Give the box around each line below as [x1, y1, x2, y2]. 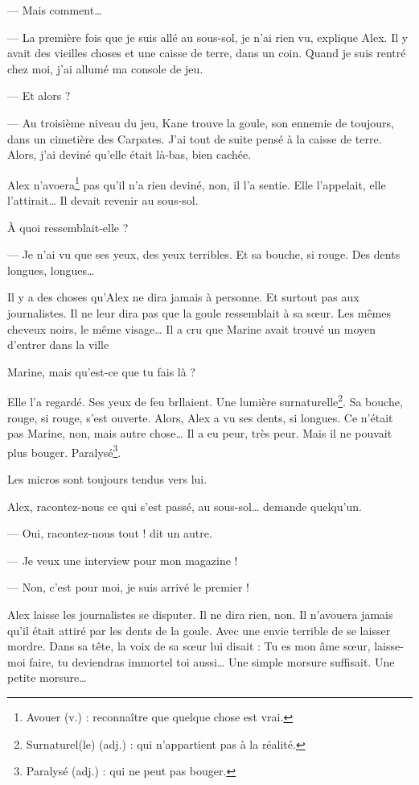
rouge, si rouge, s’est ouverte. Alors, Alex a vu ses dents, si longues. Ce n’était [7, 409, 393, 426]
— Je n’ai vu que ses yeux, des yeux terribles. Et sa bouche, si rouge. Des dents [7, 246, 401, 263]
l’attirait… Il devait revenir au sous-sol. [7, 192, 199, 208]
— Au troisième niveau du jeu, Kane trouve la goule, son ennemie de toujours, [7, 114, 395, 131]
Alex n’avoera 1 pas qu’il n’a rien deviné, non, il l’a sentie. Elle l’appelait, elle [7, 173, 386, 193]
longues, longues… [7, 261, 95, 278]
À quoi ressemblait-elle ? [7, 218, 129, 235]
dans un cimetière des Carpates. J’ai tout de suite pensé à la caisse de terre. [7, 130, 382, 147]
